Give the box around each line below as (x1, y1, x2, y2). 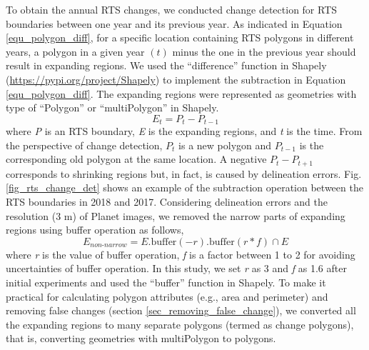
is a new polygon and (178, 137, 272, 152)
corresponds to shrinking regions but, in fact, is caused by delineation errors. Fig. (6, 166, 362, 181)
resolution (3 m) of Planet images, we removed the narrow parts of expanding (6, 208, 345, 223)
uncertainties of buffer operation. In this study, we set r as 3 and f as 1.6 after (6, 261, 347, 276)
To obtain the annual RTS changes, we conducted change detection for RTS (6, 2, 338, 16)
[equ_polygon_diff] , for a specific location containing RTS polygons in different (6, 30, 354, 45)
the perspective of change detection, (6, 137, 163, 152)
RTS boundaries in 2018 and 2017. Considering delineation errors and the (6, 194, 328, 209)
